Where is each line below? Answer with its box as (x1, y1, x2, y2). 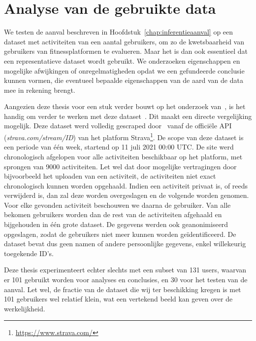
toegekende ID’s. (4, 248, 54, 258)
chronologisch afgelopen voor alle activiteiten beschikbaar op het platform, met (4, 151, 243, 161)
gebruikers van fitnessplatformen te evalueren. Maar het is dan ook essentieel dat (4, 46, 248, 56)
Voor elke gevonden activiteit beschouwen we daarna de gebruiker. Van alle (4, 199, 231, 210)
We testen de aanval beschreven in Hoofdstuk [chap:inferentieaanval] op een (4, 27, 233, 37)
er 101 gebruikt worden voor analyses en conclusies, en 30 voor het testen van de (4, 274, 248, 285)
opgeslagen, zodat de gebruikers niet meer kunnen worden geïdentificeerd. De (4, 228, 236, 239)
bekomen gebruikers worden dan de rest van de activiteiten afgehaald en (4, 209, 222, 220)
